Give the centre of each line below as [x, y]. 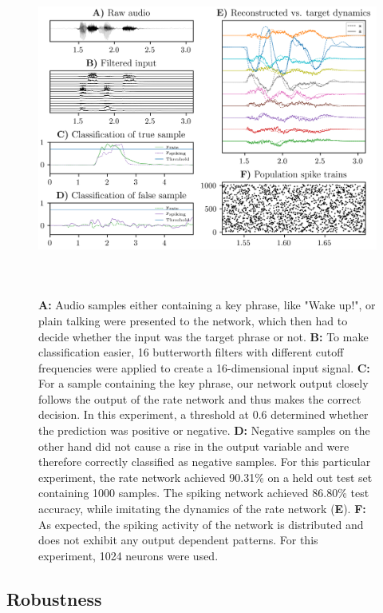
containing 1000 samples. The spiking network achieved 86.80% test [204, 493]
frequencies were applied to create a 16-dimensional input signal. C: [204, 367]
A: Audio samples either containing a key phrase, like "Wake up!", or [207, 305]
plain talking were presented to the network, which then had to [193, 320]
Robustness [54, 598]
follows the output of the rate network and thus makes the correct [200, 398]
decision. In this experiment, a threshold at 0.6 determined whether [203, 414]
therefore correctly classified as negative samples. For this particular [205, 462]
